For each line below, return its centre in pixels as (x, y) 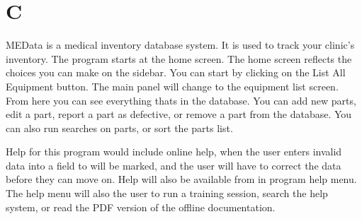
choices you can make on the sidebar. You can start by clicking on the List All (176, 72)
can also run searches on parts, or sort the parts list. (119, 128)
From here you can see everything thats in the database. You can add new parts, (181, 100)
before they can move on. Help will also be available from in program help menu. (181, 179)
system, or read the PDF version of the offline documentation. (141, 207)
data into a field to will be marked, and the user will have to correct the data (174, 165)
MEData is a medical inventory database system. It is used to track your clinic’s (180, 45)
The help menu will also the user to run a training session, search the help (167, 193)
